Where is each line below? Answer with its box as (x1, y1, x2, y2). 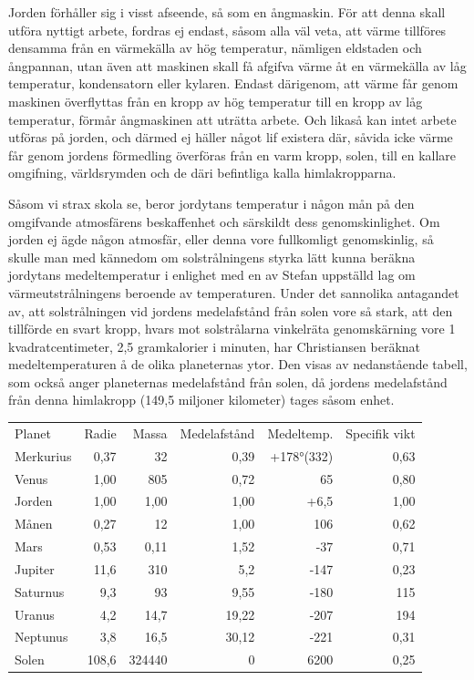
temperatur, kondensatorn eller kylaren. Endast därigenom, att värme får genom (8, 74, 459, 93)
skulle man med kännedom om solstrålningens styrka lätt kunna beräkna (8, 247, 416, 266)
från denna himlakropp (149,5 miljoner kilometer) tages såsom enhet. (8, 390, 395, 409)
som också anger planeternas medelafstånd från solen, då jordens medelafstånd (8, 372, 448, 391)
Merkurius (15, 446, 72, 465)
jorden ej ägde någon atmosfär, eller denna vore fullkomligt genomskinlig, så (8, 230, 434, 249)
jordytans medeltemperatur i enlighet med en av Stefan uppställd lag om (8, 265, 416, 284)
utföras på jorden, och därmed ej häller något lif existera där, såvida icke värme (8, 128, 453, 147)
